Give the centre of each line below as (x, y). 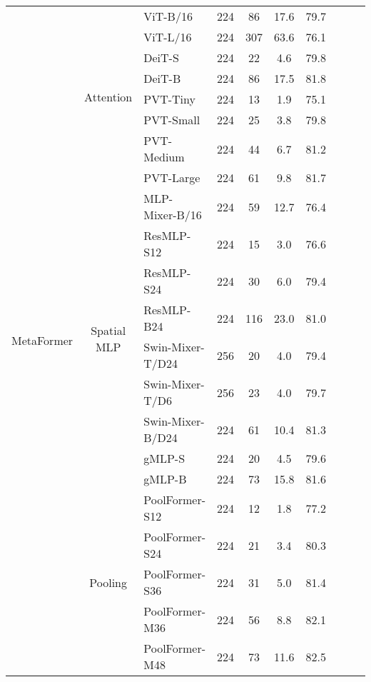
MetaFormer (42, 340)
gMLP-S (164, 458)
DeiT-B (162, 78)
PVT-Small (172, 120)
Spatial (108, 330)
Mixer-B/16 (173, 215)
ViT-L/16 (168, 37)
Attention (108, 97)
